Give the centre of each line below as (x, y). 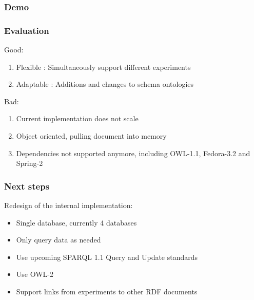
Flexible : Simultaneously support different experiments (103, 67)
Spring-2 (30, 163)
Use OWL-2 (35, 274)
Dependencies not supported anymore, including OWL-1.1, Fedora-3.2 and (133, 153)
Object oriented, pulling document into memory (91, 136)
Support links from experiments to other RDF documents (107, 291)
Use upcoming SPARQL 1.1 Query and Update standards (107, 257)
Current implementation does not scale (77, 118)
